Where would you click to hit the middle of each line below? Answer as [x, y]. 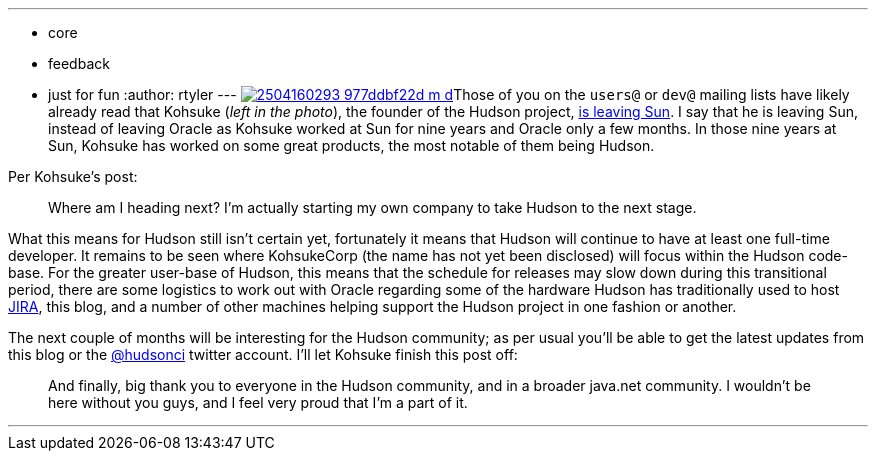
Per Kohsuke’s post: [73, 176]
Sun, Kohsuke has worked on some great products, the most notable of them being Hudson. [351, 145]
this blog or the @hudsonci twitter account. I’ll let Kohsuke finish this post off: [263, 354]
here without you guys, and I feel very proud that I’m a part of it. [258, 402]
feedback [79, 63]
